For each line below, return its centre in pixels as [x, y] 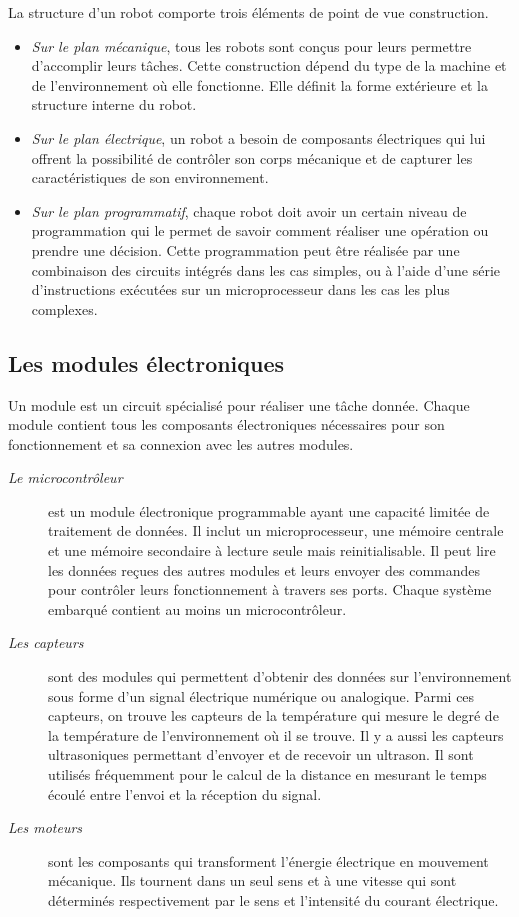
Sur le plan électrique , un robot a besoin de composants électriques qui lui [258, 137]
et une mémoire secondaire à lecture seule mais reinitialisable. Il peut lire [272, 550]
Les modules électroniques [146, 362]
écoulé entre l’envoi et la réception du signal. [185, 793]
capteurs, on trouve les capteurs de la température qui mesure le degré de [273, 715]
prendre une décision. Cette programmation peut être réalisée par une [245, 249]
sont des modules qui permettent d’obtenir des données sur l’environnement [280, 676]
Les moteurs [45, 827]
